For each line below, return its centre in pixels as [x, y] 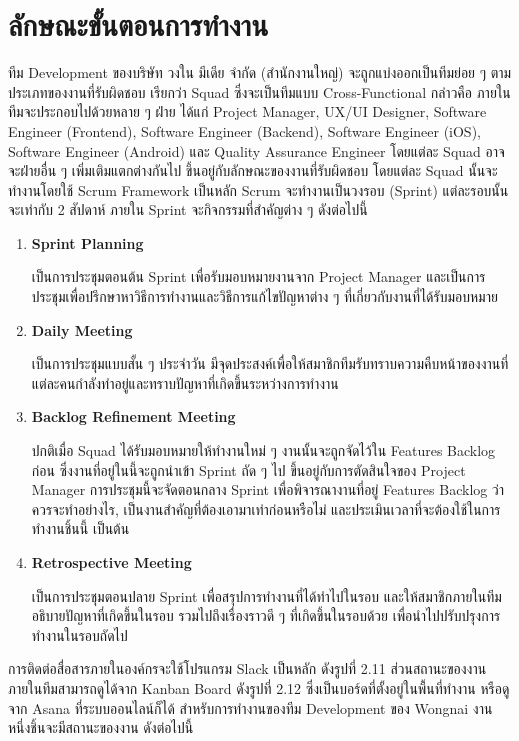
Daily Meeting [82, 329]
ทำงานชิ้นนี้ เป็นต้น [80, 528]
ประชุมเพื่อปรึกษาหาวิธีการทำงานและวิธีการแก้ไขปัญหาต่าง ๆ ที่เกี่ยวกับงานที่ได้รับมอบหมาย [264, 296]
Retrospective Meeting [111, 562]
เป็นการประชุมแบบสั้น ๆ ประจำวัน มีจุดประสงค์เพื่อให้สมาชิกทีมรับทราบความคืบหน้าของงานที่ [270, 363]
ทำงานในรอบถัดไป [79, 634]
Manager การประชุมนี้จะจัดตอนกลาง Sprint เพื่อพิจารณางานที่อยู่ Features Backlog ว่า [267, 489]
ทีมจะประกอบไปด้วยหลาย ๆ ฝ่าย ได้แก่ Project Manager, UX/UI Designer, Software [247, 111]
